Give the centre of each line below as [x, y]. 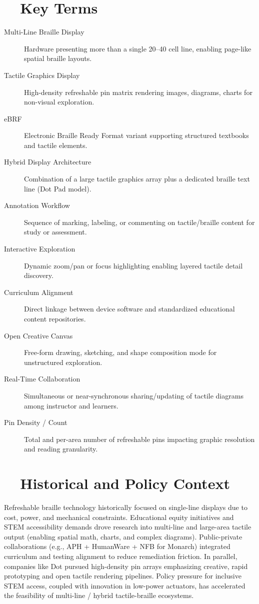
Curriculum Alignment [39, 292]
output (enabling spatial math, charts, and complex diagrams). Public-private [123, 536]
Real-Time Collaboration [42, 379]
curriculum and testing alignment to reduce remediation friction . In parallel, [121, 556]
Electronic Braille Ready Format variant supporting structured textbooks [136, 135]
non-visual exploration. [59, 102]
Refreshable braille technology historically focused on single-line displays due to [126, 507]
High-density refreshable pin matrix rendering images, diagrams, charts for [138, 92]
